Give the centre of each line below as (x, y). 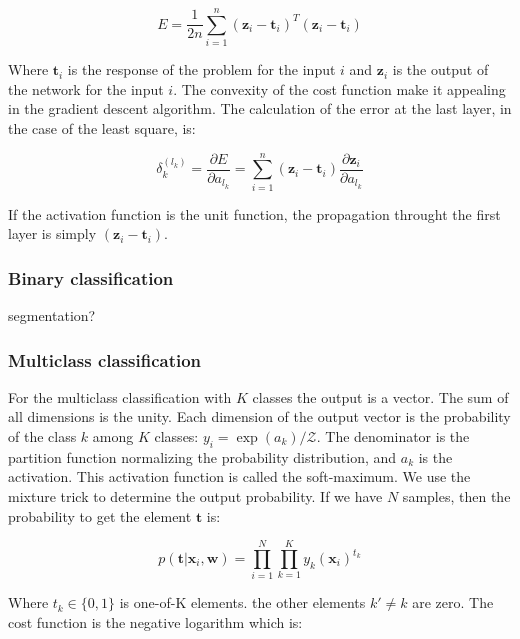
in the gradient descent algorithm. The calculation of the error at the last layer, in (260, 108)
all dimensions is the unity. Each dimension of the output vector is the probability (259, 416)
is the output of (440, 69)
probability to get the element (100, 515)
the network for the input (86, 88)
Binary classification (91, 277)
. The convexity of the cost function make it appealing (339, 88)
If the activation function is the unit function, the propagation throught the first (254, 213)
